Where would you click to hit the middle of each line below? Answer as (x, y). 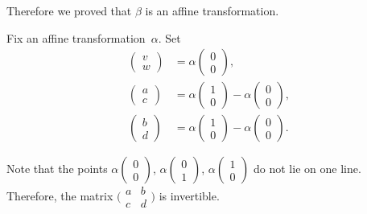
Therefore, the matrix (60, 195)
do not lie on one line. (307, 169)
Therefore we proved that (69, 10)
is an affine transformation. (212, 10)
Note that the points (57, 169)
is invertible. (189, 195)
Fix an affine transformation (76, 37)
